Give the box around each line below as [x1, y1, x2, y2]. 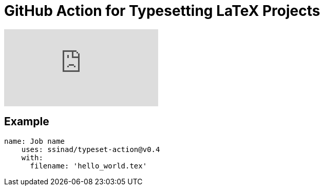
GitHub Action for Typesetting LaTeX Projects [4, 2, 320, 20]
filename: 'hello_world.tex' [30, 161, 147, 170]
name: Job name [4, 137, 65, 145]
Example [4, 115, 49, 128]
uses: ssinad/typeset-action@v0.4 [21, 145, 160, 154]
